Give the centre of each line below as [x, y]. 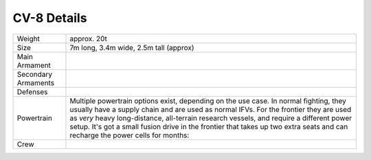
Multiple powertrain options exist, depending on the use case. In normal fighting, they [208, 101]
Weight [29, 38]
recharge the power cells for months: [130, 135]
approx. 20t [89, 38]
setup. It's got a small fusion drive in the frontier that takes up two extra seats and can [209, 126]
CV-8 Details [50, 18]
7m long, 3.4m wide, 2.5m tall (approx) [132, 47]
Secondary [35, 74]
